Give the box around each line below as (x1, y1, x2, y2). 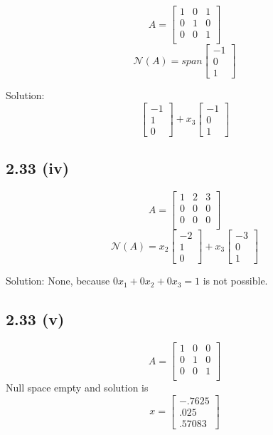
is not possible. (203, 273, 268, 288)
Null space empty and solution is (6, 380, 149, 395)
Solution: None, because (6, 273, 110, 288)
